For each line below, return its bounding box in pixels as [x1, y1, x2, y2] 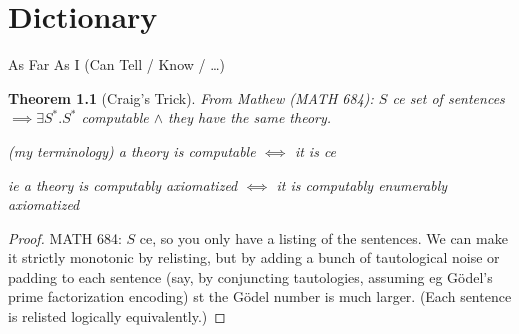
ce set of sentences [392, 87, 505, 108]
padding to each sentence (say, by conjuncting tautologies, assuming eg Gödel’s [8, 266, 493, 287]
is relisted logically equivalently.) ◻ [8, 306, 226, 327]
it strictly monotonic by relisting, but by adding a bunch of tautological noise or [8, 247, 500, 268]
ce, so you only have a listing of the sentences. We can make [139, 227, 508, 248]
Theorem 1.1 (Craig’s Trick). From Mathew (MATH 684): [8, 87, 374, 108]
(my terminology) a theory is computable [8, 140, 256, 161]
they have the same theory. [168, 107, 332, 128]
